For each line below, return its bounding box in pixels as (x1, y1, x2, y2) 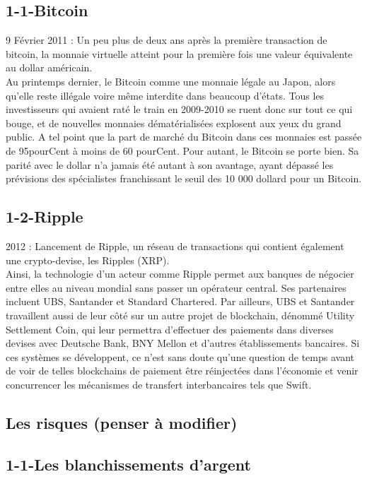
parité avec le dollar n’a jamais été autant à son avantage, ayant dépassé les (6, 157, 334, 172)
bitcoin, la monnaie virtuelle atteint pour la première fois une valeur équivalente (6, 46, 353, 61)
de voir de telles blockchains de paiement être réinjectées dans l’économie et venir (6, 363, 359, 378)
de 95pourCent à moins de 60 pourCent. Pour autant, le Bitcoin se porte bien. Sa (6, 143, 359, 158)
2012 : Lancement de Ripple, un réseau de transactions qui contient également (6, 238, 344, 253)
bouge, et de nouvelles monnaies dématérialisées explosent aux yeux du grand (6, 115, 342, 130)
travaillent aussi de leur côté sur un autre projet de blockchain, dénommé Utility (6, 307, 355, 322)
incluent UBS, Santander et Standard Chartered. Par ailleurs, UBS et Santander (6, 294, 355, 309)
